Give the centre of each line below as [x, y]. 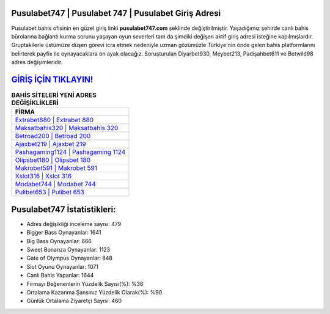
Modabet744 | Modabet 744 [55, 184]
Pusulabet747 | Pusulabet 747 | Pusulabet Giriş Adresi [116, 13]
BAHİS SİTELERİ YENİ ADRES [54, 95]
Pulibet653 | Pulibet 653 [50, 192]
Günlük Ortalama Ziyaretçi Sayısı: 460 [74, 301]
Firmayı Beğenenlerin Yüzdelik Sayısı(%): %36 [85, 283]
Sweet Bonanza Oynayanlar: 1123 [68, 250]
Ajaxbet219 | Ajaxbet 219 [50, 144]
